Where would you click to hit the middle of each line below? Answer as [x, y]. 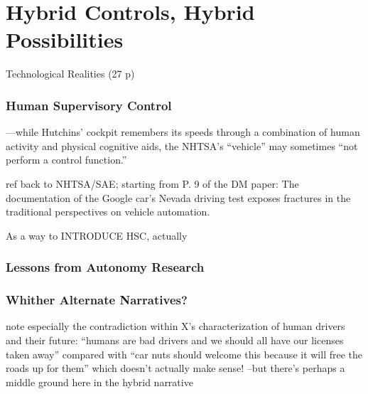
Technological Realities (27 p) [70, 74]
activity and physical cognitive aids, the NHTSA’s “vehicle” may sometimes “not [182, 145]
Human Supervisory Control [89, 105]
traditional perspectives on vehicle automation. [108, 212]
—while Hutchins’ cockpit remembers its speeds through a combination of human [183, 132]
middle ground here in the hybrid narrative [99, 382]
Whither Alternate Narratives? [97, 300]
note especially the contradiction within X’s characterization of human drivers [175, 326]
